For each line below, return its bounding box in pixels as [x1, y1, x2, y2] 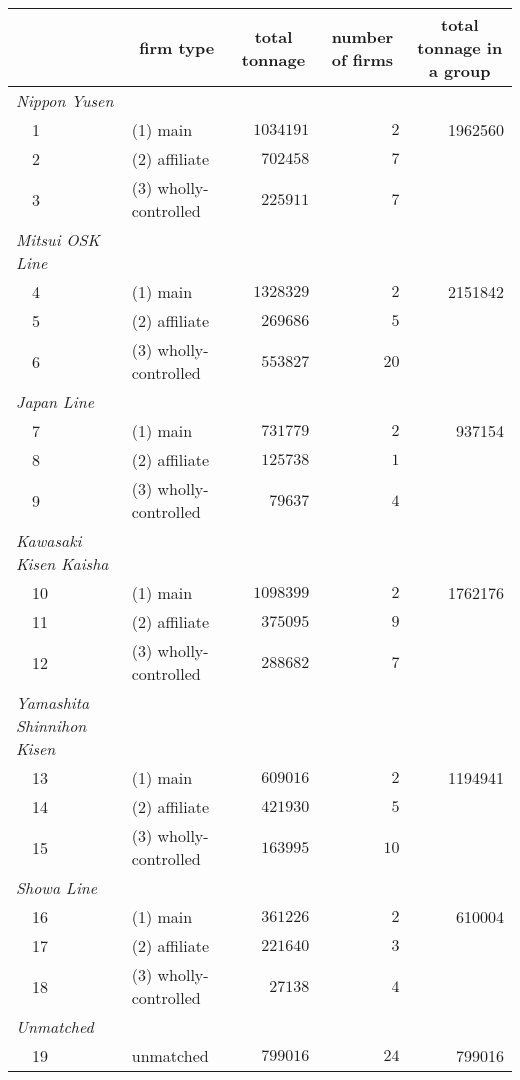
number [331, 24, 394, 48]
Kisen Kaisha [16, 552, 109, 575]
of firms [331, 47, 394, 71]
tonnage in [417, 36, 503, 59]
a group [429, 59, 491, 82]
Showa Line [16, 876, 98, 899]
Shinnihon [16, 714, 87, 737]
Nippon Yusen [16, 89, 114, 112]
